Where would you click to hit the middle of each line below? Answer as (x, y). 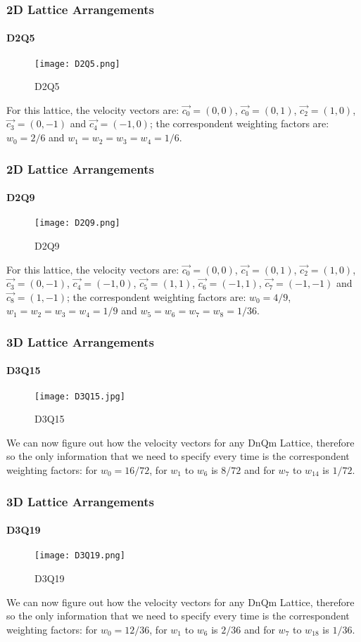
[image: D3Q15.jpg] (80, 396)
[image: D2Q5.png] (77, 64)
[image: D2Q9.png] (77, 223)
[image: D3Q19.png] (80, 556)
